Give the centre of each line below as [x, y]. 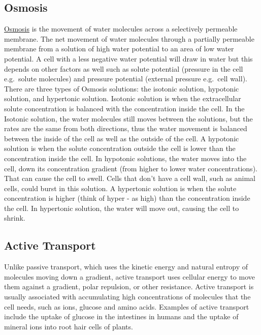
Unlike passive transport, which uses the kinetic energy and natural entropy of [126, 267]
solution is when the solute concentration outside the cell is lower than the [120, 148]
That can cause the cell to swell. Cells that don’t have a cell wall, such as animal [130, 178]
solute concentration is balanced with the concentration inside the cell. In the [124, 108]
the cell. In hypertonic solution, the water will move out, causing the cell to [122, 208]
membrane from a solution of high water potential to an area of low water [119, 49]
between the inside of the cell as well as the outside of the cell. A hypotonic [122, 138]
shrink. [15, 218]
